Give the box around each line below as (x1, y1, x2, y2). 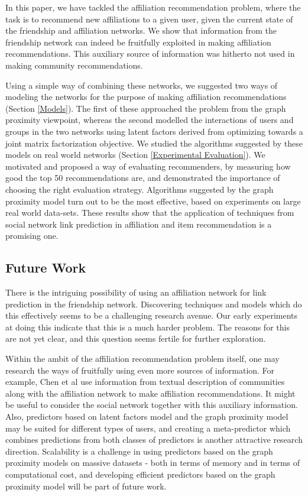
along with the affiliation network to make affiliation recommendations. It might (5, 387, 296, 399)
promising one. (5, 229, 59, 242)
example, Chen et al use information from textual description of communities (5, 375, 285, 388)
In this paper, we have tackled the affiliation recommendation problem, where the (5, 1, 301, 13)
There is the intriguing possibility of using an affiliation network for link (5, 286, 267, 299)
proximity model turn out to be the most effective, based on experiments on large (5, 194, 301, 207)
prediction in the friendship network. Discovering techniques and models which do (5, 297, 302, 310)
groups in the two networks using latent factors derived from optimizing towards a (5, 125, 303, 137)
